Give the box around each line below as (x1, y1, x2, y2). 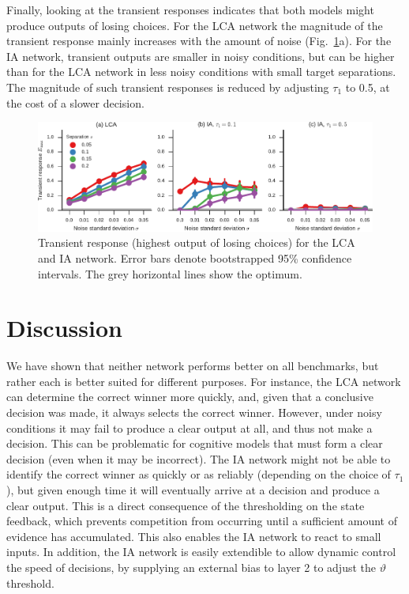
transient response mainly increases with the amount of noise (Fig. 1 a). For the (6, 32, 392, 49)
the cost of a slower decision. (6, 94, 144, 111)
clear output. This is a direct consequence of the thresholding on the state (6, 497, 365, 513)
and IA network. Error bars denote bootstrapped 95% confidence (38, 249, 352, 266)
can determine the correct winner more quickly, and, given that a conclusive (6, 388, 373, 405)
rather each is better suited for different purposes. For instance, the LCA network (6, 373, 401, 389)
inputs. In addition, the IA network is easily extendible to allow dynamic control (6, 543, 396, 560)
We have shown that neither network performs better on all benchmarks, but (6, 358, 379, 374)
